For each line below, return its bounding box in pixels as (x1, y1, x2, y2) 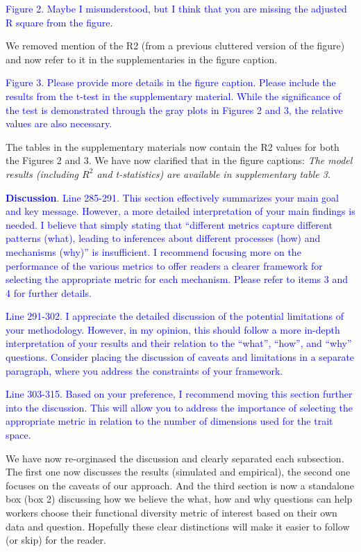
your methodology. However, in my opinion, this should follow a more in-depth (6, 322, 340, 336)
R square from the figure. (6, 15, 113, 29)
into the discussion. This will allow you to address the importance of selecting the (6, 400, 353, 414)
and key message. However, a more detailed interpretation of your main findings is (6, 204, 355, 218)
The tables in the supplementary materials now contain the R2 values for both (6, 139, 339, 154)
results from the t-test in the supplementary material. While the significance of (6, 88, 342, 103)
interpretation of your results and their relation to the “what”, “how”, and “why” (6, 336, 352, 350)
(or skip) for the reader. (6, 533, 106, 547)
